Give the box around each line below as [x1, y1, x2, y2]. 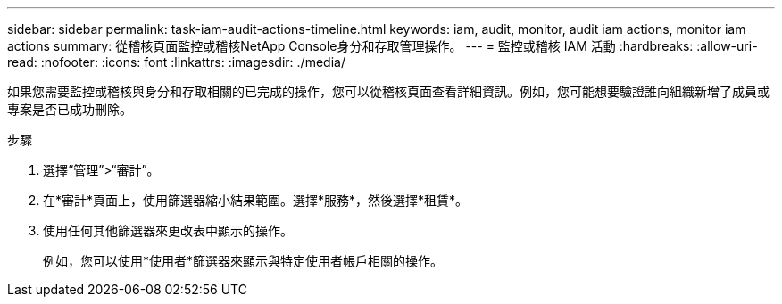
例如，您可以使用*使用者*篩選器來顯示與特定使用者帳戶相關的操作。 [43, 253, 444, 268]
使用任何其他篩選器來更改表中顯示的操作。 [43, 223, 293, 238]
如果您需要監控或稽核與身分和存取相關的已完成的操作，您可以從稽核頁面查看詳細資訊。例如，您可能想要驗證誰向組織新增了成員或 [7, 84, 770, 99]
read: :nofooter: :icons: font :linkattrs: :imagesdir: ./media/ [7, 54, 345, 70]
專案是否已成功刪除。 [7, 102, 132, 117]
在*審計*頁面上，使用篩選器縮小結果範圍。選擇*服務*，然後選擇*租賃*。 [43, 193, 469, 208]
